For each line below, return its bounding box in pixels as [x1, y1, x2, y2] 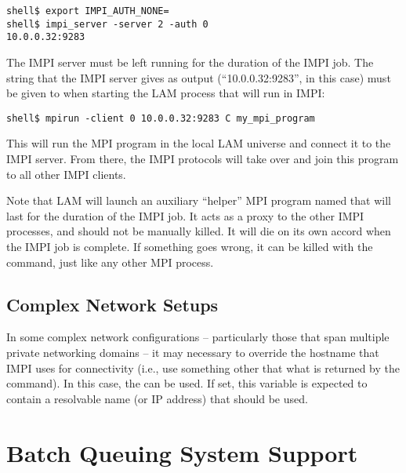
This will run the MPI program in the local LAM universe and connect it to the [6, 135, 391, 151]
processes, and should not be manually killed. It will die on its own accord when [6, 223, 391, 239]
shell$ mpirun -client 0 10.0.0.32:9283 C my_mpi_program [6, 112, 315, 124]
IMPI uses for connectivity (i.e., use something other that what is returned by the [6, 359, 401, 376]
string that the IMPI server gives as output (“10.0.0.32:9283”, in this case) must [6, 69, 391, 86]
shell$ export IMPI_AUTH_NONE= [6, 5, 169, 16]
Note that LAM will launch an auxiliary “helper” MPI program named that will [6, 192, 391, 209]
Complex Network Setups [6, 292, 219, 316]
